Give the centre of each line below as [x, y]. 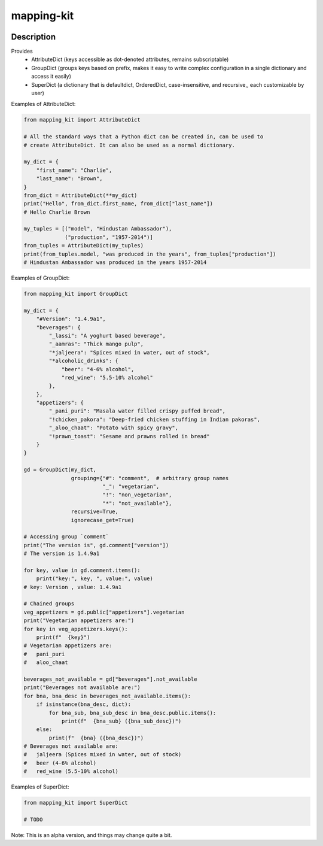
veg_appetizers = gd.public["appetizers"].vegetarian [104, 612]
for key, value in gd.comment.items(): [82, 570]
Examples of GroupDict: [40, 278]
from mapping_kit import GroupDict [76, 294]
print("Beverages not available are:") [82, 688]
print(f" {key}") [63, 637]
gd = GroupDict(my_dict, [60, 470]
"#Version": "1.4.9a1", [71, 319]
